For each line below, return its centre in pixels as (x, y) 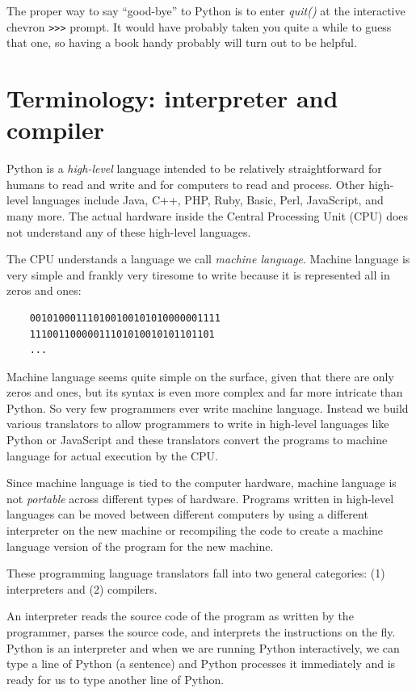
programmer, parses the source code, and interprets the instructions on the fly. (201, 632)
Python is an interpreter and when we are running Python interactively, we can (203, 647)
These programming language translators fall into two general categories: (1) (196, 573)
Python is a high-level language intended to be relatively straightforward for (194, 168)
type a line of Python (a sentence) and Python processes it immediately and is (201, 664)
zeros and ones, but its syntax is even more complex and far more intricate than (205, 392)
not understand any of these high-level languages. (129, 231)
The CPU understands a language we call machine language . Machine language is (208, 259)
